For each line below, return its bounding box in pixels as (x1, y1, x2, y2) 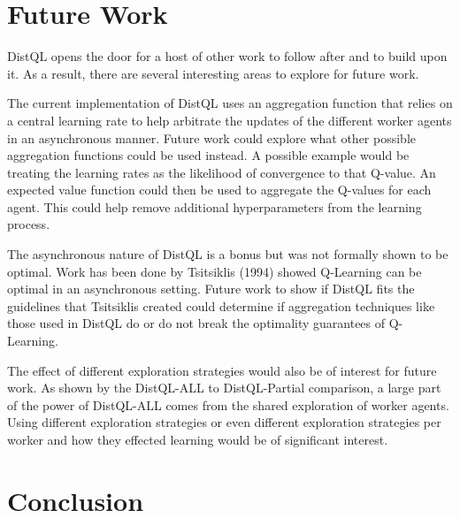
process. (7, 215, 50, 233)
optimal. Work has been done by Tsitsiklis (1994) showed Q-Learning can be (7, 262, 422, 280)
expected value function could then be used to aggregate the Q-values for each (7, 180, 432, 199)
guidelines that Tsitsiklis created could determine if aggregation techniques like (7, 296, 435, 315)
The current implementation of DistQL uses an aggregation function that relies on (7, 94, 453, 112)
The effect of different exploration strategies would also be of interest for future (7, 361, 437, 379)
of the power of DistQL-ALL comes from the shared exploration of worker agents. (7, 395, 449, 414)
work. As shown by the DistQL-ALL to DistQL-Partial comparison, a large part (7, 378, 441, 397)
